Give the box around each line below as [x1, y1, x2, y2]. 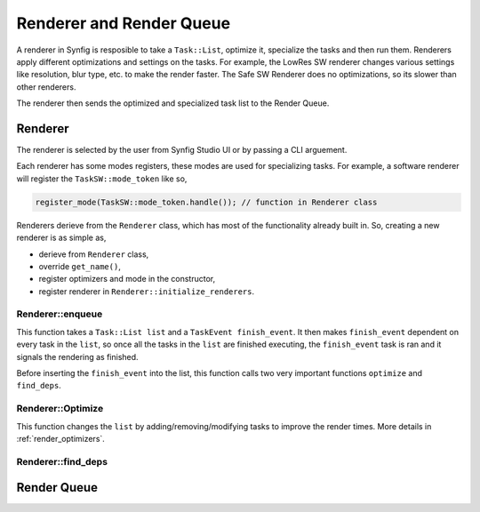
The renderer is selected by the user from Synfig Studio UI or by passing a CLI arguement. [16, 145, 348, 156]
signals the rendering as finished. [16, 351, 139, 362]
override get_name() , [38, 260, 122, 271]
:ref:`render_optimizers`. [16, 433, 106, 444]
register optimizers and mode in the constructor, [38, 274, 216, 284]
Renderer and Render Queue [16, 13, 231, 33]
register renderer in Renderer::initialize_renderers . [38, 285, 255, 297]
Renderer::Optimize [16, 403, 104, 415]
